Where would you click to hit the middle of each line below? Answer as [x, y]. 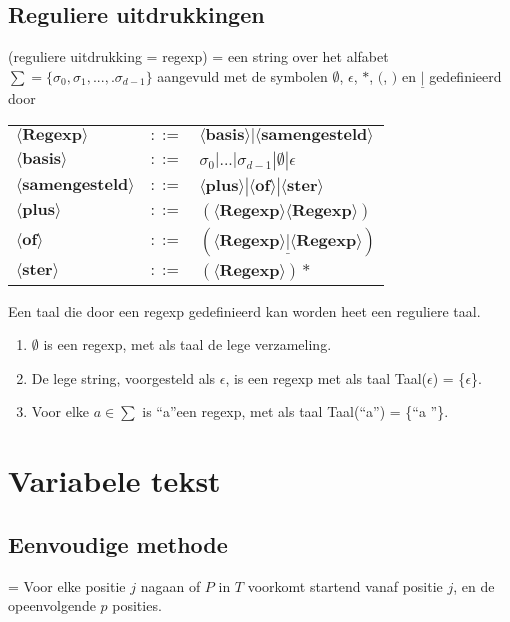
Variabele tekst [114, 480]
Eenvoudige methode [118, 543]
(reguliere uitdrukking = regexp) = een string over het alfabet [198, 56]
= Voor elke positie [67, 585]
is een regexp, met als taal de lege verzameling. [187, 344]
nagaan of [170, 585]
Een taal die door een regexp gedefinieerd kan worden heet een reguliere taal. [244, 310]
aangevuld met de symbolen [242, 75]
